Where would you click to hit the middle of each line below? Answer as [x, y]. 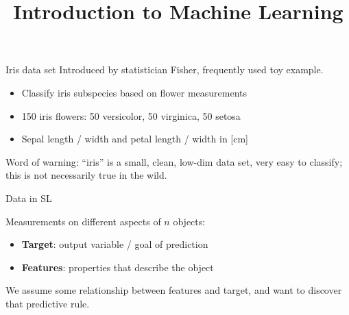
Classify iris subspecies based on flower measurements [134, 92]
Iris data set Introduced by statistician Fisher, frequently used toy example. [165, 70]
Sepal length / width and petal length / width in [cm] [135, 139]
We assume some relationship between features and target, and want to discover [174, 290]
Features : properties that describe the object [118, 267]
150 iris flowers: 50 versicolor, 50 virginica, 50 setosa [131, 115]
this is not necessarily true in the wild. [86, 175]
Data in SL [29, 198]
